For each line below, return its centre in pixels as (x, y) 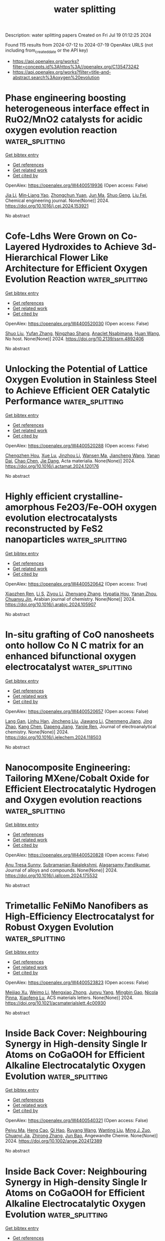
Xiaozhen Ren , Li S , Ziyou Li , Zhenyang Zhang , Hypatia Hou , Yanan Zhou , (81, 594)
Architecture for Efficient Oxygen (76, 268)
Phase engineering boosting (66, 98)
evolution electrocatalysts (61, 518)
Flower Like (84, 258)
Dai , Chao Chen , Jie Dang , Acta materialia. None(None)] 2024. (70, 461)
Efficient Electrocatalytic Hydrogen (81, 789)
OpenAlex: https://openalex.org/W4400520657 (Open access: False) (77, 711)
